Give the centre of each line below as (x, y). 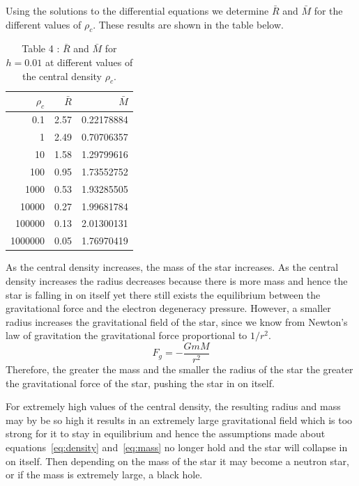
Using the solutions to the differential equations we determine (137, 10)
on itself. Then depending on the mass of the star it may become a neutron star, (177, 461)
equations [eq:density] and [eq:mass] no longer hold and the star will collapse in (177, 447)
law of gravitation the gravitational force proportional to (127, 335)
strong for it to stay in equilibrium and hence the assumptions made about (166, 433)
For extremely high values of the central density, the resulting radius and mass (173, 406)
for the (328, 10)
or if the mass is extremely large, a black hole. (104, 475)
